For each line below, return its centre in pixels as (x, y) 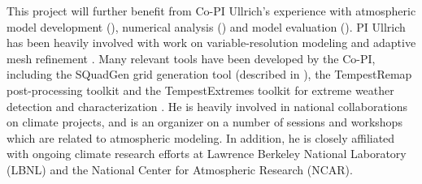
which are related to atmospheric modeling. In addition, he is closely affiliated (201, 137)
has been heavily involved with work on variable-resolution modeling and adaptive (211, 43)
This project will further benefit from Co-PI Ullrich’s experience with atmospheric (211, 11)
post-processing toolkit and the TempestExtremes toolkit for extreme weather (200, 90)
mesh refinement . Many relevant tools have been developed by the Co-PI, (191, 58)
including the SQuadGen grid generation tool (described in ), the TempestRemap (209, 74)
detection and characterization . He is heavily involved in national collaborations (207, 106)
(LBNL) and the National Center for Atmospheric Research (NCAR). (180, 169)
